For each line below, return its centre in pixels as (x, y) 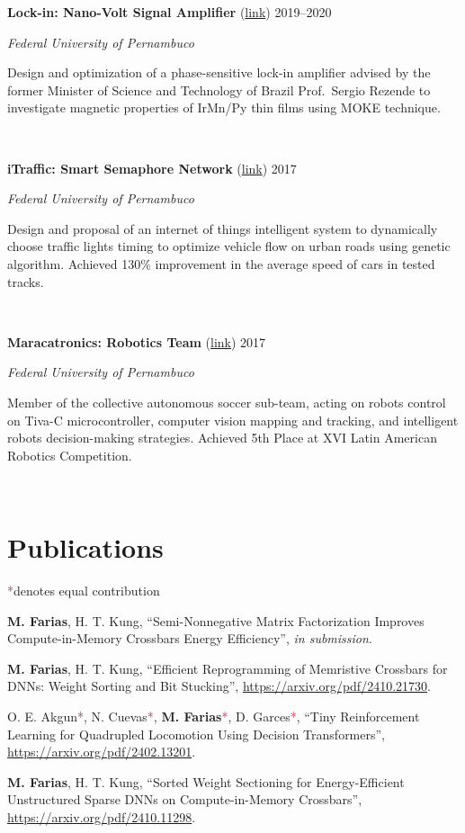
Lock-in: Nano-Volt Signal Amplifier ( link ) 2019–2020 (170, 12)
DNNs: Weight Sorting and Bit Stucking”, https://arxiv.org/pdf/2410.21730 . (219, 686)
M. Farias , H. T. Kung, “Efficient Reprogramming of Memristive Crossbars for (228, 668)
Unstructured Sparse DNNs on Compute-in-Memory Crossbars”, (185, 799)
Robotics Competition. (70, 455)
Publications (85, 547)
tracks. (26, 281)
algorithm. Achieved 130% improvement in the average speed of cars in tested (221, 263)
